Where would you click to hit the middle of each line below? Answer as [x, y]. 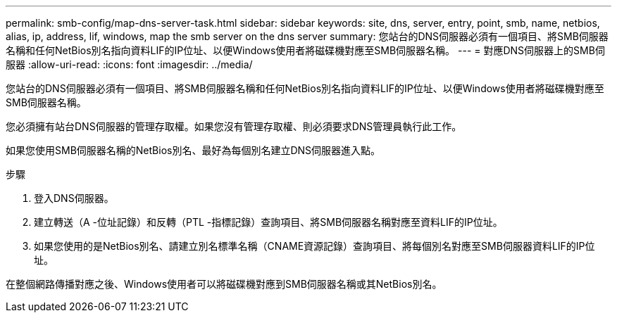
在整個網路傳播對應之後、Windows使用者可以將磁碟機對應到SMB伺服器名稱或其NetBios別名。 [224, 284]
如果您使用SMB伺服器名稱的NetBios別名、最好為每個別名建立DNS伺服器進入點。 [193, 150]
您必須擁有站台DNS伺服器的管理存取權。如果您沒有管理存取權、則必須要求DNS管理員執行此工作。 [234, 126]
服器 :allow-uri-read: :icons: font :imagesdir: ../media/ [129, 64]
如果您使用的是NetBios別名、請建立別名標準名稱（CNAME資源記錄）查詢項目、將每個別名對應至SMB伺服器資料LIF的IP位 [314, 246]
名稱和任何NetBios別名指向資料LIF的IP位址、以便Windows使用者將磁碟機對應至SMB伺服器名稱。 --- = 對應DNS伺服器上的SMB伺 [305, 50]
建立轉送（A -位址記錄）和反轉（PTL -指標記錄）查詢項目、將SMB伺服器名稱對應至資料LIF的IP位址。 [268, 222]
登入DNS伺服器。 [74, 198]
